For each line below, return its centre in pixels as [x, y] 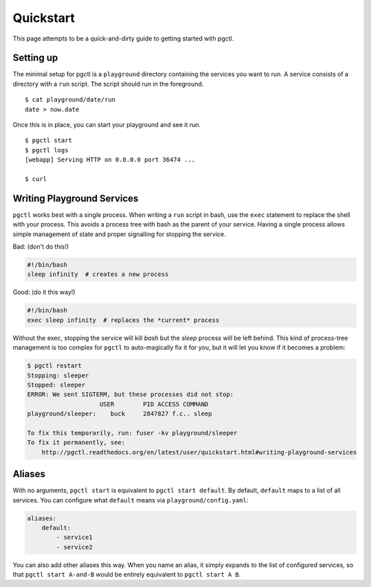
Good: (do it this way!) [44, 292]
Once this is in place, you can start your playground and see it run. [107, 125]
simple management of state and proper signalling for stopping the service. [119, 234]
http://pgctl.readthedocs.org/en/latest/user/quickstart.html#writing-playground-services [199, 452]
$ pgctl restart [55, 366]
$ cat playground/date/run [70, 100]
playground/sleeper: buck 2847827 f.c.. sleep [120, 414]
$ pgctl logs [47, 150]
